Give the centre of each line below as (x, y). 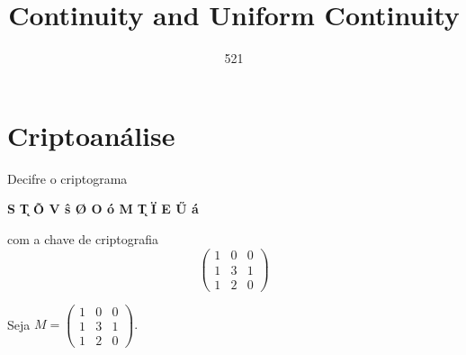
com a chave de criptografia (83, 238)
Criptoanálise (91, 135)
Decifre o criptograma (67, 178)
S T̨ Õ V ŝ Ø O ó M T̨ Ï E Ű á (103, 209)
